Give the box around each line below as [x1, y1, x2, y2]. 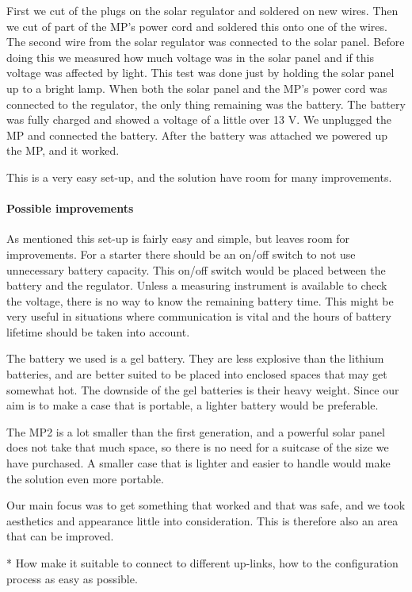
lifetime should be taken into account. [6, 323, 190, 340]
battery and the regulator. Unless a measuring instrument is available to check [6, 277, 387, 294]
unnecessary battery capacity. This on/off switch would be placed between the [6, 261, 386, 278]
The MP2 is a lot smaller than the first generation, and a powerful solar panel [6, 423, 385, 440]
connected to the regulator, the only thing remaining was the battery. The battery [6, 95, 406, 112]
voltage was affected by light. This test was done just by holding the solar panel [6, 64, 395, 81]
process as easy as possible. [6, 570, 138, 586]
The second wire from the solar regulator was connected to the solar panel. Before [6, 33, 405, 50]
